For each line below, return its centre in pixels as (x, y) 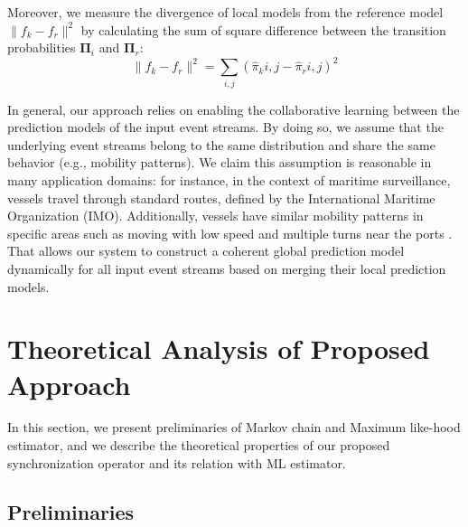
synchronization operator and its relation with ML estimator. (177, 462)
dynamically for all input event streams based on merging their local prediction (227, 268)
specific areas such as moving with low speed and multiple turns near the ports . (230, 233)
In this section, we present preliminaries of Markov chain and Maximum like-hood (234, 427)
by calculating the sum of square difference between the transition (263, 29)
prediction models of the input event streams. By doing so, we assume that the (225, 127)
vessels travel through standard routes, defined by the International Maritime (221, 198)
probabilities (42, 47)
